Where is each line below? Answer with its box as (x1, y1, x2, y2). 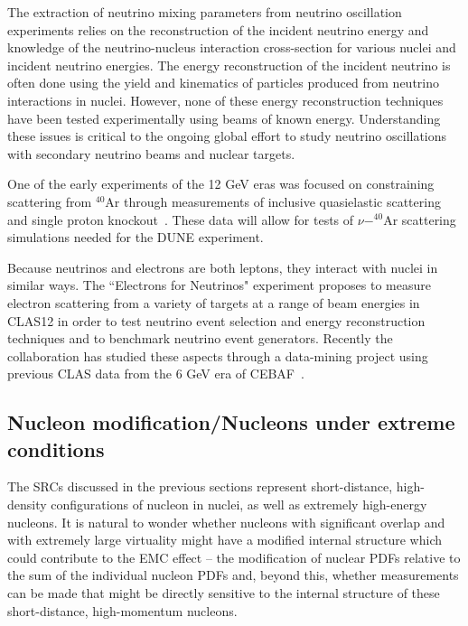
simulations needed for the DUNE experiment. (7, 228, 264, 247)
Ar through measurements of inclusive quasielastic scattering (105, 192, 441, 210)
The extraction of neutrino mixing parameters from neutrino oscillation (7, 3, 402, 21)
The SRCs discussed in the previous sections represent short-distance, (7, 477, 393, 496)
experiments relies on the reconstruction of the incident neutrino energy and (7, 20, 429, 39)
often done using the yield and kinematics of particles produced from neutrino (7, 73, 439, 92)
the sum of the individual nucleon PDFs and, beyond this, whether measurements (7, 565, 459, 584)
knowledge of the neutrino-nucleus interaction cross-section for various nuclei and (7, 38, 456, 57)
